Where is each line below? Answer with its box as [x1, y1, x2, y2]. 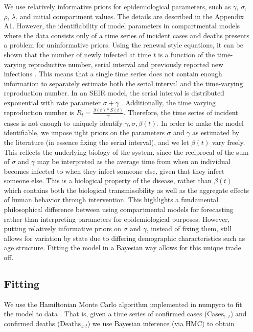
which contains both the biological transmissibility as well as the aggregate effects [4, 185, 249, 195]
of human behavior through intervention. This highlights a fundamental [4, 194, 219, 205]
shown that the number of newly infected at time [4, 49, 151, 59]
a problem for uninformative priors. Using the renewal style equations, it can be [4, 40, 244, 50]
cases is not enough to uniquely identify [4, 118, 123, 128]
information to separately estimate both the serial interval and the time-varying [4, 78, 243, 88]
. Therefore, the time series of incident [123, 107, 238, 117]
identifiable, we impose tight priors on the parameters [4, 127, 165, 138]
